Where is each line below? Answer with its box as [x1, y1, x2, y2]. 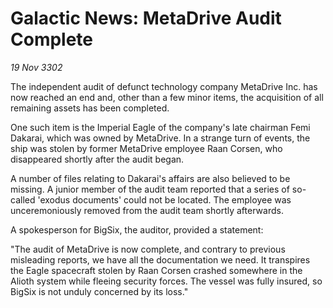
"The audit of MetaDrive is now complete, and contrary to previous [10, 243, 286, 255]
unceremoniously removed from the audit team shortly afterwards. [10, 204, 284, 216]
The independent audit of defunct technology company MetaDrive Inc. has [10, 80, 318, 92]
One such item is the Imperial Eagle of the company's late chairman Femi [10, 121, 311, 133]
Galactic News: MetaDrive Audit [10, 7, 282, 30]
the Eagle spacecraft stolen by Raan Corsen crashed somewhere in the [10, 264, 303, 276]
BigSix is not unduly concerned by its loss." [10, 285, 189, 297]
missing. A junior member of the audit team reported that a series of [10, 183, 290, 195]
